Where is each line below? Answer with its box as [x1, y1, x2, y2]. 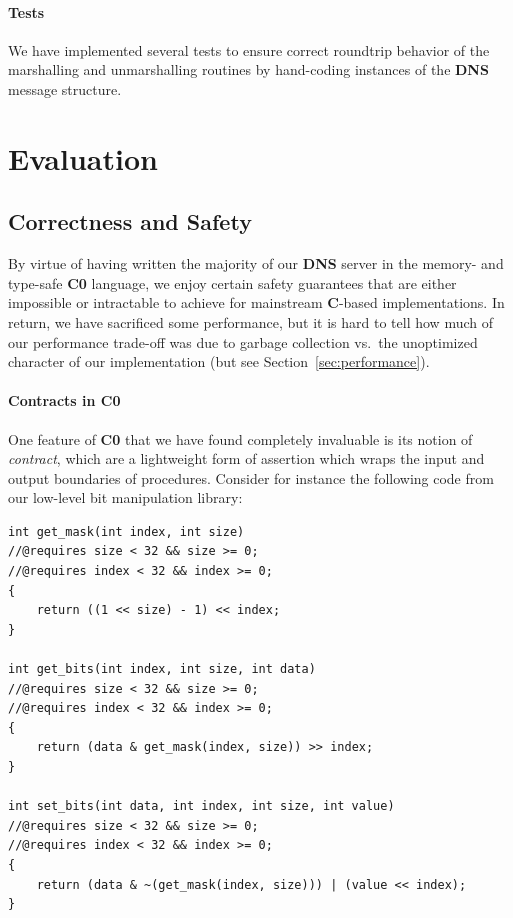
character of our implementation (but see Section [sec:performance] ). [8, 351, 430, 372]
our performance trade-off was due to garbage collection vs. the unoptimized [8, 331, 478, 352]
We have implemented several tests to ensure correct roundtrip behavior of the [8, 39, 490, 60]
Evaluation [8, 137, 158, 178]
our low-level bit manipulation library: [8, 487, 243, 508]
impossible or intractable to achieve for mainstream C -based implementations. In [8, 292, 505, 313]
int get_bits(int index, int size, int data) [8, 662, 316, 677]
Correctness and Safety [8, 206, 252, 237]
